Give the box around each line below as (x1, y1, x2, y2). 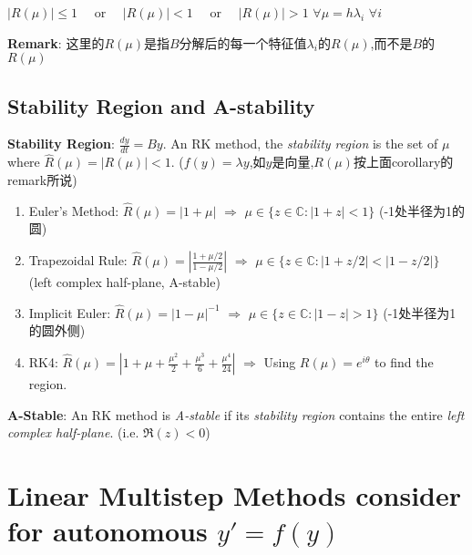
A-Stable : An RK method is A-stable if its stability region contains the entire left (7, 405, 465, 424)
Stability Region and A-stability (7, 91, 315, 119)
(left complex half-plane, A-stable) (28, 272, 221, 292)
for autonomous (7, 512, 208, 550)
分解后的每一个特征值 (179, 33, 307, 52)
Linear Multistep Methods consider (7, 477, 461, 513)
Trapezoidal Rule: (28, 251, 128, 270)
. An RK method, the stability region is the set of (162, 134, 438, 153)
